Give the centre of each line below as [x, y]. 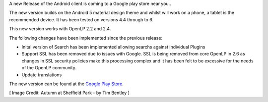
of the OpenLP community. [49, 68]
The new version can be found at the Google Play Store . [67, 84]
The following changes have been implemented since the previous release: [86, 38]
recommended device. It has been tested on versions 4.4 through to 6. [81, 19]
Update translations [42, 75]
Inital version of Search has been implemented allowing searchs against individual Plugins [113, 47]
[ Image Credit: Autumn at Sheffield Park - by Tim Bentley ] [69, 93]
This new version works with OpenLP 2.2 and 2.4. [60, 29]
